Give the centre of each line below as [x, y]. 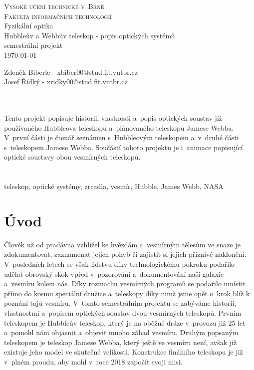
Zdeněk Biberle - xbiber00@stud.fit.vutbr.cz [71, 72]
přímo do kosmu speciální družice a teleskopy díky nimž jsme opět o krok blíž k [127, 293]
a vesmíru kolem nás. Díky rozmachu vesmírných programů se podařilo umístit [125, 283]
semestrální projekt [33, 45]
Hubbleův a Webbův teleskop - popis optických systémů [90, 35]
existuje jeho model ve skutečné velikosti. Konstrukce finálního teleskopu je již [124, 352]
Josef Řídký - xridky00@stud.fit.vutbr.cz [66, 82]
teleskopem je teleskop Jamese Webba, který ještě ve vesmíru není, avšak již [121, 342]
